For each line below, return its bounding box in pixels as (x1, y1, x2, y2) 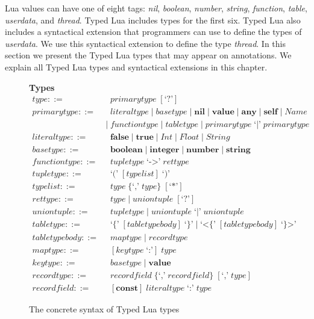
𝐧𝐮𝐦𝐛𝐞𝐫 (186, 146, 219, 155)
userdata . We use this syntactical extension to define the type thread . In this (5, 37, 286, 49)
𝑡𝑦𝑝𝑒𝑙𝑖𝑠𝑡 (32, 182, 60, 191)
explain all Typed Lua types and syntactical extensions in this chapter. (5, 60, 268, 73)
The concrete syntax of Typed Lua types (29, 302, 180, 315)
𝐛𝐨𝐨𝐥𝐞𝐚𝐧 (110, 146, 143, 155)
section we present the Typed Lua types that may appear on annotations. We (5, 49, 292, 61)
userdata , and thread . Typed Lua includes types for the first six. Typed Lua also (5, 13, 301, 26)
